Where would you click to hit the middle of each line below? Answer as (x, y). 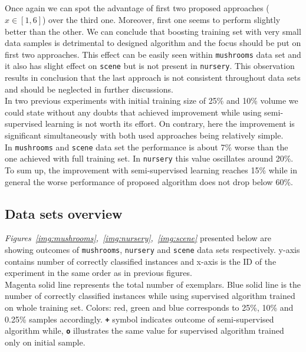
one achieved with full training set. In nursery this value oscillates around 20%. (149, 158)
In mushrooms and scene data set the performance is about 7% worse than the (147, 147)
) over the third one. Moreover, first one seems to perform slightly (162, 19)
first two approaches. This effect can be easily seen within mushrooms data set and (153, 54)
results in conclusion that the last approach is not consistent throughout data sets (153, 78)
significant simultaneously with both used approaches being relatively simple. (144, 135)
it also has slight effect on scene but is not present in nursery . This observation (150, 66)
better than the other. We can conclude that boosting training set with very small (153, 31)
